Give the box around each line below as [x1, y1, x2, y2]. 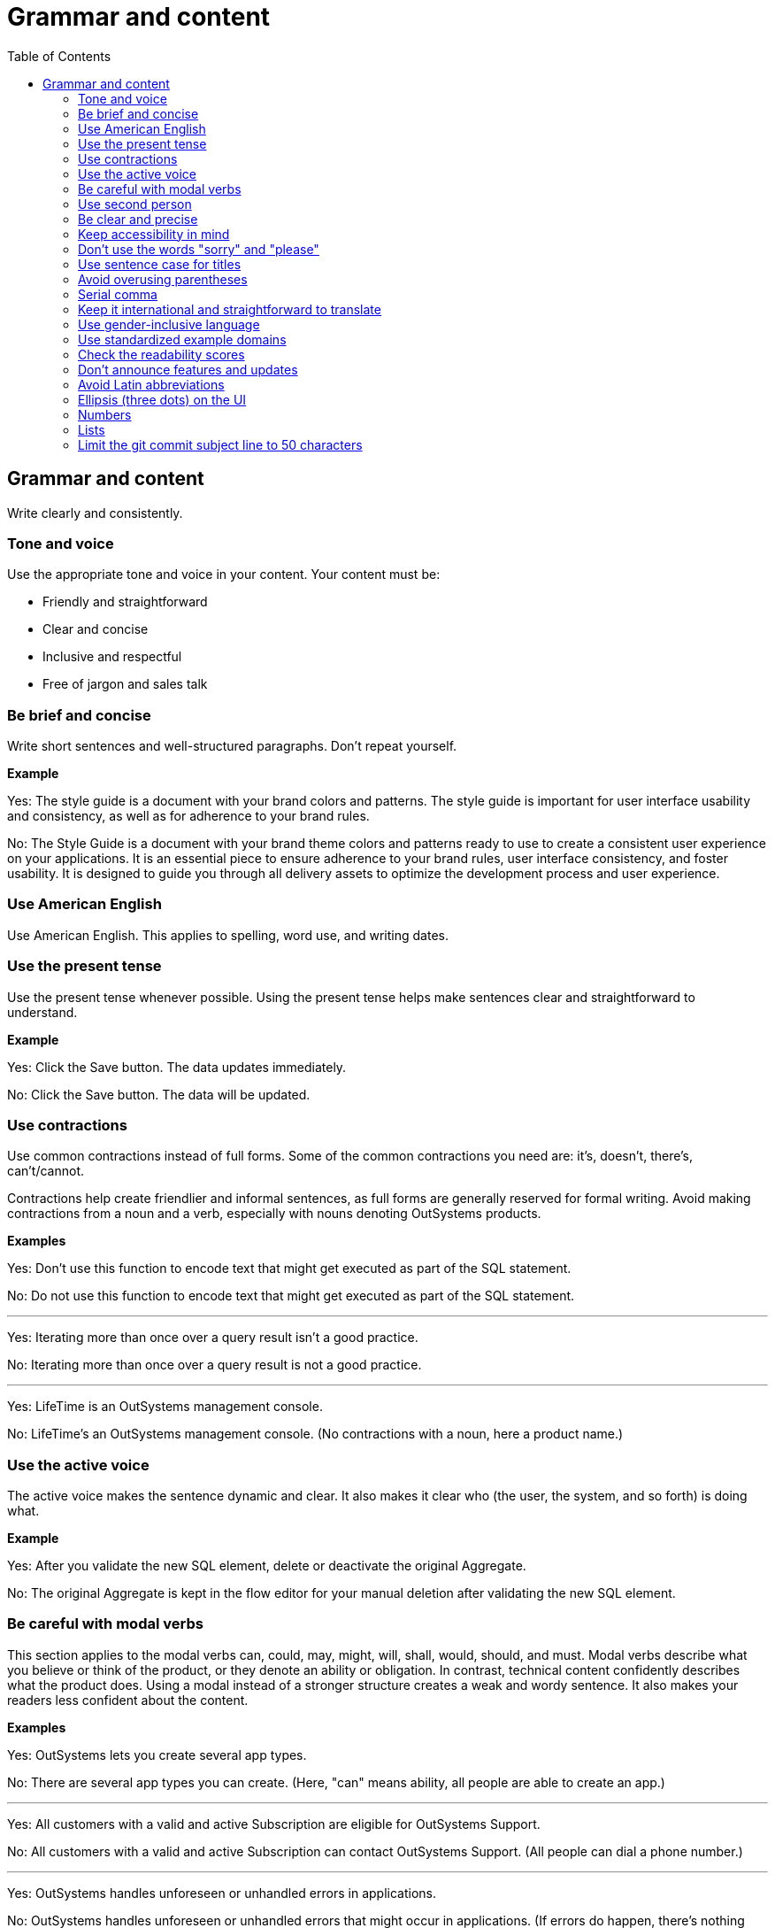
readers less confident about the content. [7, 1692, 249, 1708]
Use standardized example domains [78, 331, 287, 347]
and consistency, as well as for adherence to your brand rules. [7, 808, 370, 824]
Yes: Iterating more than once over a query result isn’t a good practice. [7, 1330, 418, 1346]
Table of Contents [7, 48, 111, 64]
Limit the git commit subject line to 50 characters [78, 436, 363, 452]
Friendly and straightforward [42, 594, 208, 610]
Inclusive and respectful [42, 649, 182, 665]
